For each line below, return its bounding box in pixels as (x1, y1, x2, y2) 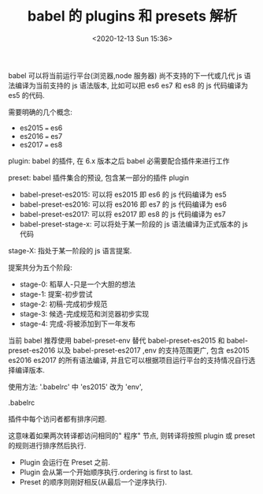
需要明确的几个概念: (8, 107, 73, 117)
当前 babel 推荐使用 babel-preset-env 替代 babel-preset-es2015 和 (8, 335, 225, 345)
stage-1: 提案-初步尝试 (19, 289, 93, 298)
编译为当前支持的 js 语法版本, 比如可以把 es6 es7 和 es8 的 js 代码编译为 (14, 80, 248, 90)
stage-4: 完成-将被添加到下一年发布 (19, 319, 136, 328)
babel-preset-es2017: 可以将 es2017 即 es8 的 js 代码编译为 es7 (19, 209, 226, 219)
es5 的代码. (8, 90, 45, 99)
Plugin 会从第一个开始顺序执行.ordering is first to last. (19, 467, 193, 477)
